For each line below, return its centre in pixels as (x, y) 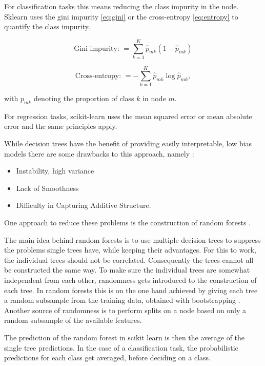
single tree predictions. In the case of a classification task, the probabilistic (121, 347)
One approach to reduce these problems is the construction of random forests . (127, 222)
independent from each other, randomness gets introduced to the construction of (130, 280)
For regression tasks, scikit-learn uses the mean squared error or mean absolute (128, 116)
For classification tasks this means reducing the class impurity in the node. (121, 6)
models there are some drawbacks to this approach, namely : (99, 153)
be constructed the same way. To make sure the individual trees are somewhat (127, 270)
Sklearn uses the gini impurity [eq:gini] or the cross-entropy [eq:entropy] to (121, 16)
